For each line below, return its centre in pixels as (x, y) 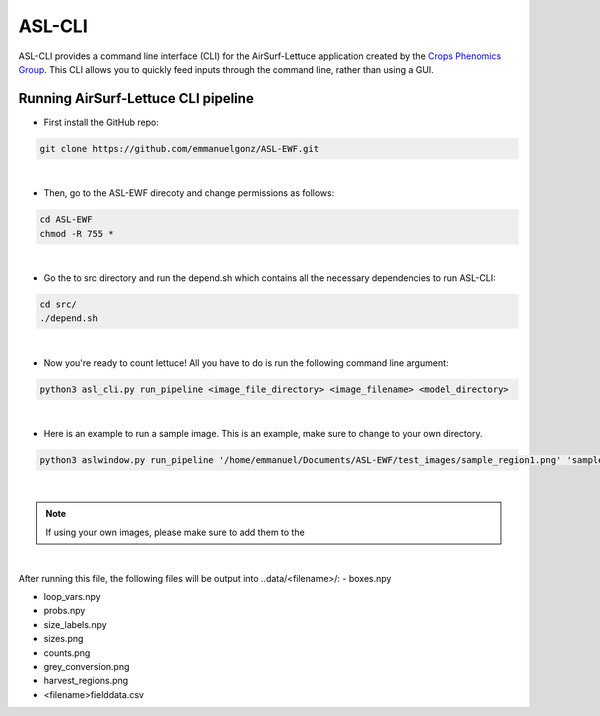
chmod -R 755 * (76, 233)
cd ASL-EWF (66, 219)
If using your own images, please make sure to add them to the (175, 532)
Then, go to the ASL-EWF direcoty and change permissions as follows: (189, 193)
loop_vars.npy (72, 596)
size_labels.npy (75, 624)
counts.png (67, 652)
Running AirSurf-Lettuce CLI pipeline (136, 98)
